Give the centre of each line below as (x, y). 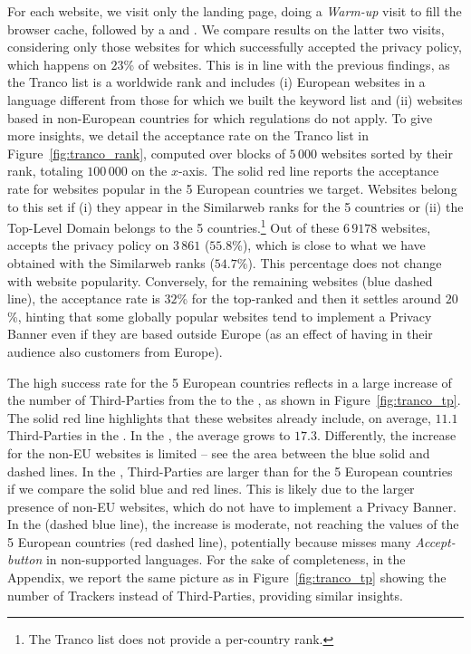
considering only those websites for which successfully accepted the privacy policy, (235, 47)
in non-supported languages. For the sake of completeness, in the (226, 559)
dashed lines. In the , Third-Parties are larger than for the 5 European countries (230, 471)
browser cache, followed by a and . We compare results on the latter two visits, (226, 29)
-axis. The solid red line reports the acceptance (308, 171)
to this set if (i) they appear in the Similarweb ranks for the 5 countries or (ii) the (235, 206)
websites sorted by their (387, 153)
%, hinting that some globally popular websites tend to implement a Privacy (220, 316)
